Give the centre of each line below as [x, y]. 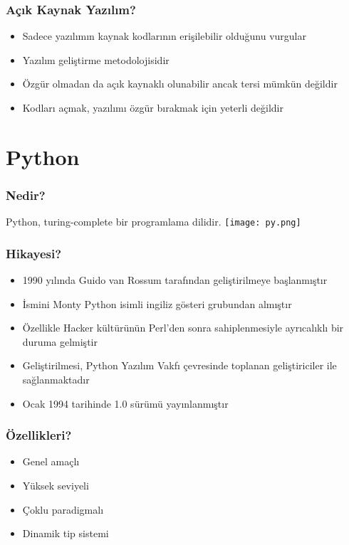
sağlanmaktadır [56, 380]
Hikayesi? [34, 253]
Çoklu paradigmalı [63, 509]
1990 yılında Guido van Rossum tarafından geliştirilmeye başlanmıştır [175, 280]
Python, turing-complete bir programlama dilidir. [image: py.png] [153, 222]
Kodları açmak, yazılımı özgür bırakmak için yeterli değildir [153, 107]
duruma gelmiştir [60, 341]
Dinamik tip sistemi [66, 533]
